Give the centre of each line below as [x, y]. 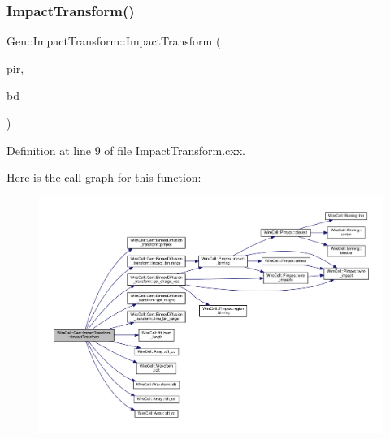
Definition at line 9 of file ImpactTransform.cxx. [126, 150]
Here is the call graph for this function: [104, 177]
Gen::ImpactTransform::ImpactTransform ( [114, 41]
